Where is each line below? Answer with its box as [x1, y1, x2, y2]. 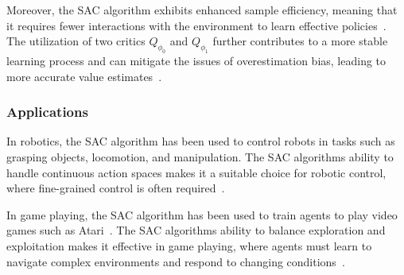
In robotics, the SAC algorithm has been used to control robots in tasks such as [6, 133, 395, 149]
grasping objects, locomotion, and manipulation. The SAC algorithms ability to [6, 148, 394, 165]
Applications [6, 102, 88, 122]
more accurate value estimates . [6, 68, 162, 84]
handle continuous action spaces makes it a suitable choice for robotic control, [6, 164, 387, 180]
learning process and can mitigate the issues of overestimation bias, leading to [6, 52, 387, 68]
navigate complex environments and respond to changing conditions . [6, 253, 345, 269]
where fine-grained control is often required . [6, 180, 225, 196]
